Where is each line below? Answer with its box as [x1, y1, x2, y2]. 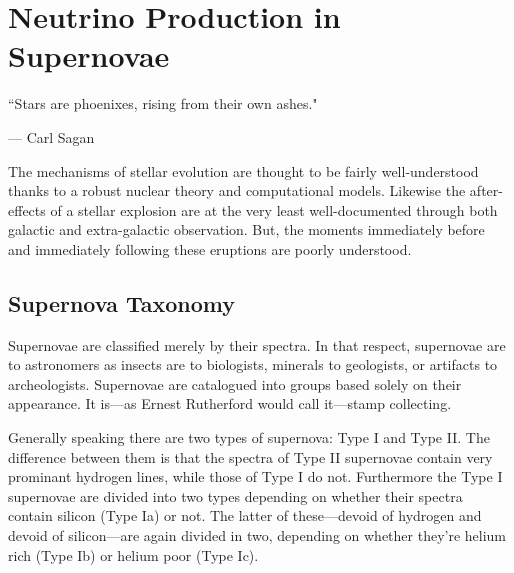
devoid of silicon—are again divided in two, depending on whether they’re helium [8, 525, 507, 546]
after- [469, 180, 503, 201]
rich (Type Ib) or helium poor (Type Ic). [8, 544, 259, 565]
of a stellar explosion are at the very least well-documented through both [50, 199, 498, 220]
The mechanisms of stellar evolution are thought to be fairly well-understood [8, 160, 479, 181]
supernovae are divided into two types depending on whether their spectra [8, 485, 463, 506]
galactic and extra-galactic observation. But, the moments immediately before [8, 219, 485, 240]
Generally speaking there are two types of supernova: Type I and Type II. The [8, 427, 490, 448]
